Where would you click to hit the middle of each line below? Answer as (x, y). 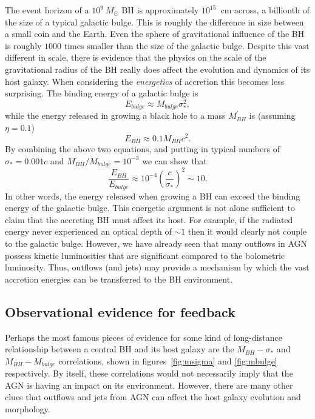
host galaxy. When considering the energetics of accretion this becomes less (145, 81)
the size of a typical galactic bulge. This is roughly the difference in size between (154, 22)
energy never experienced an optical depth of (88, 231)
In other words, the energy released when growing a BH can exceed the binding (153, 196)
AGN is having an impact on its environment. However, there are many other (149, 385)
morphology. (28, 408)
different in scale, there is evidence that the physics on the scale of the (136, 57)
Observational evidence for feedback (120, 311)
